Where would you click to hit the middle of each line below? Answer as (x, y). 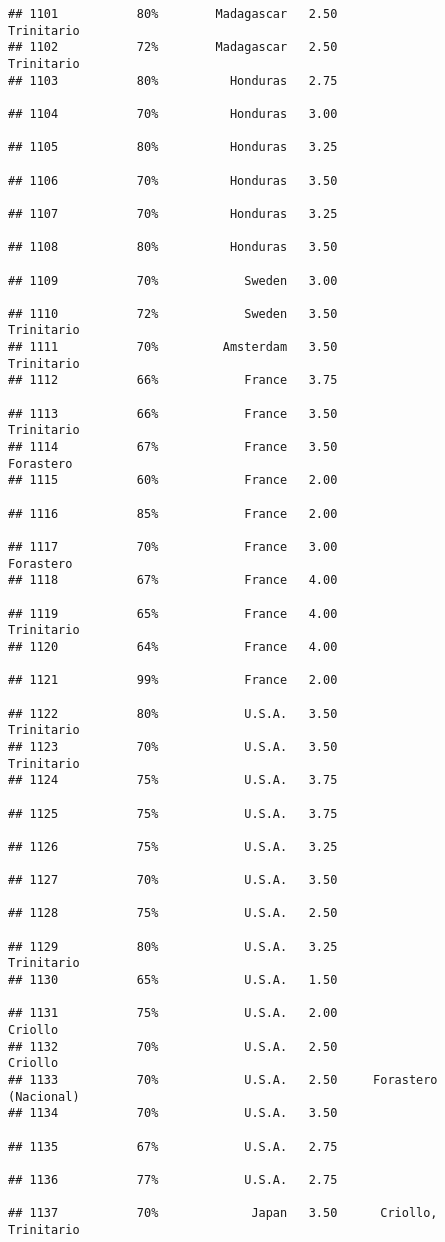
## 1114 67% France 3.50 (173, 447)
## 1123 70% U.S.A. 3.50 (173, 746)
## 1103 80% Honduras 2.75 (173, 80)
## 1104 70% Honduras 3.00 (173, 113)
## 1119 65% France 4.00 (173, 613)
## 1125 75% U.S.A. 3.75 (173, 813)
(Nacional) (44, 1096)
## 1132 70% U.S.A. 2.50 (173, 1046)
